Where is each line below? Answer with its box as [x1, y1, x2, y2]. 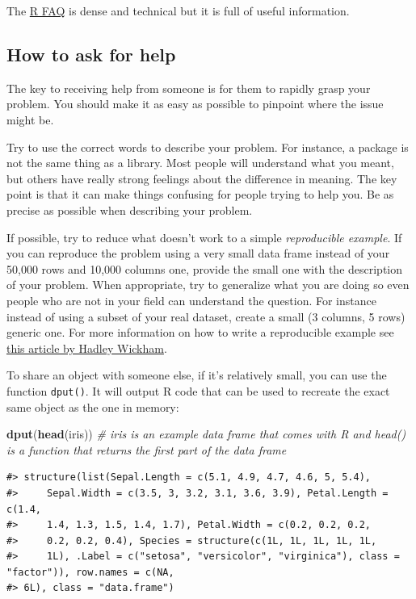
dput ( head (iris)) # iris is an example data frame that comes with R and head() [6, 425, 406, 442]
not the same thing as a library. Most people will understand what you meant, [6, 154, 394, 171]
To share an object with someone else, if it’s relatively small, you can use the [6, 367, 387, 383]
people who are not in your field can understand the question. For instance [6, 291, 376, 308]
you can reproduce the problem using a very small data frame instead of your [6, 245, 390, 262]
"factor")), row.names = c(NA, [6, 566, 174, 578]
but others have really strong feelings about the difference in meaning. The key [6, 170, 397, 186]
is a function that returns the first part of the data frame [6, 441, 287, 458]
